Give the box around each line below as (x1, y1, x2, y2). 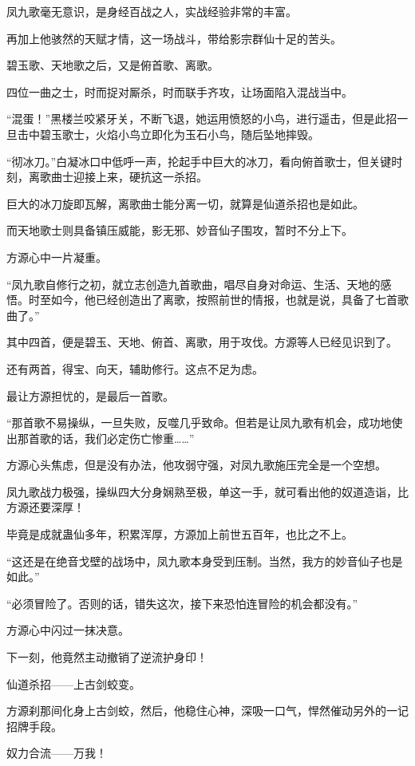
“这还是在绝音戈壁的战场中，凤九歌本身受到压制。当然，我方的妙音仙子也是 (6, 552, 403, 569)
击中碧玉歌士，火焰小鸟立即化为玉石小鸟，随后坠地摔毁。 (17, 125, 319, 142)
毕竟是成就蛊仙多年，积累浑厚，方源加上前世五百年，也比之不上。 (6, 526, 353, 543)
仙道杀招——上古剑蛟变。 (6, 675, 140, 692)
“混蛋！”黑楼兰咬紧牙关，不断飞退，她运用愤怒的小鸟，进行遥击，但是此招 (6, 110, 397, 127)
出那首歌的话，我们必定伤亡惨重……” (6, 429, 195, 446)
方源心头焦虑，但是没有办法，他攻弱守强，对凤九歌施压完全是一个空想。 (6, 456, 386, 473)
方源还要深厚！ (6, 499, 85, 515)
